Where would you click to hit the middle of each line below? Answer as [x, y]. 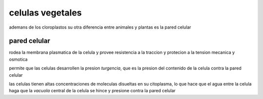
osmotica [18, 59]
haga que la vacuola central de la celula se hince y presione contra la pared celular [92, 91]
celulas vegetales [46, 13]
